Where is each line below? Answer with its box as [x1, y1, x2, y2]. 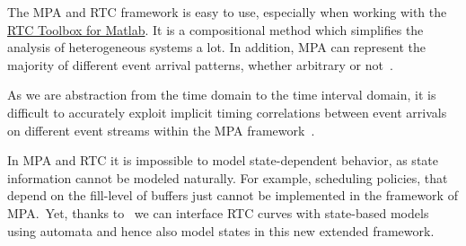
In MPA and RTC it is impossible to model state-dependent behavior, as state [7, 151, 438, 170]
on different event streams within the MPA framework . [7, 120, 315, 139]
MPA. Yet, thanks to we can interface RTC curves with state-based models [7, 203, 429, 222]
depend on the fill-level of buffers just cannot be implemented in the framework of [7, 186, 458, 205]
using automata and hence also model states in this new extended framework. [7, 221, 435, 240]
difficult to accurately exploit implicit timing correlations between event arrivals [7, 102, 447, 121]
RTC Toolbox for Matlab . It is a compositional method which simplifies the [7, 20, 424, 39]
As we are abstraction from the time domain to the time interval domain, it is [7, 85, 436, 104]
